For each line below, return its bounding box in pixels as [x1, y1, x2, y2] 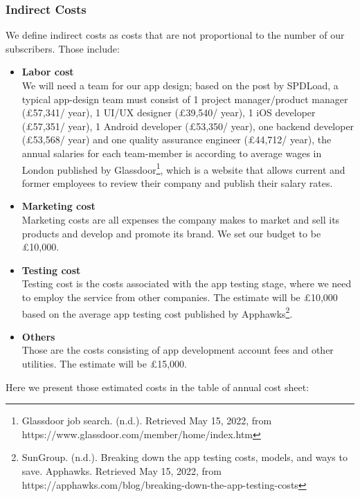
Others [21, 329, 55, 343]
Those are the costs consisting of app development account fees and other [21, 343, 334, 357]
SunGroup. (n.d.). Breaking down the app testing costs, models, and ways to [21, 450, 348, 464]
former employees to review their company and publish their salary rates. [21, 175, 333, 190]
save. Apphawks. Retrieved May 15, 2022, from [21, 463, 222, 478]
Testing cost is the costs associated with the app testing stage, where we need [21, 276, 352, 291]
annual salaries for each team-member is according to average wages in [21, 145, 322, 160]
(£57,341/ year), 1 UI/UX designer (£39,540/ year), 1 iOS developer [21, 105, 316, 120]
